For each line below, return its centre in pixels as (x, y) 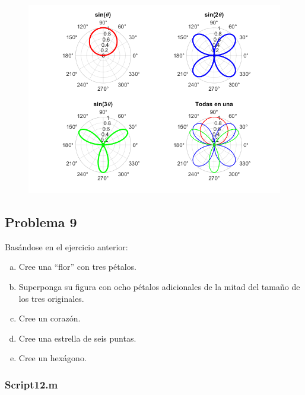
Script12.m (31, 384)
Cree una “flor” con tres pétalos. (77, 267)
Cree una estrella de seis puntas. (77, 338)
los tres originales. (51, 298)
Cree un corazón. (50, 318)
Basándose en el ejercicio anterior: (66, 246)
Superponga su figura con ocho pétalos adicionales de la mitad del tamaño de (159, 286)
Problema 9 (41, 222)
